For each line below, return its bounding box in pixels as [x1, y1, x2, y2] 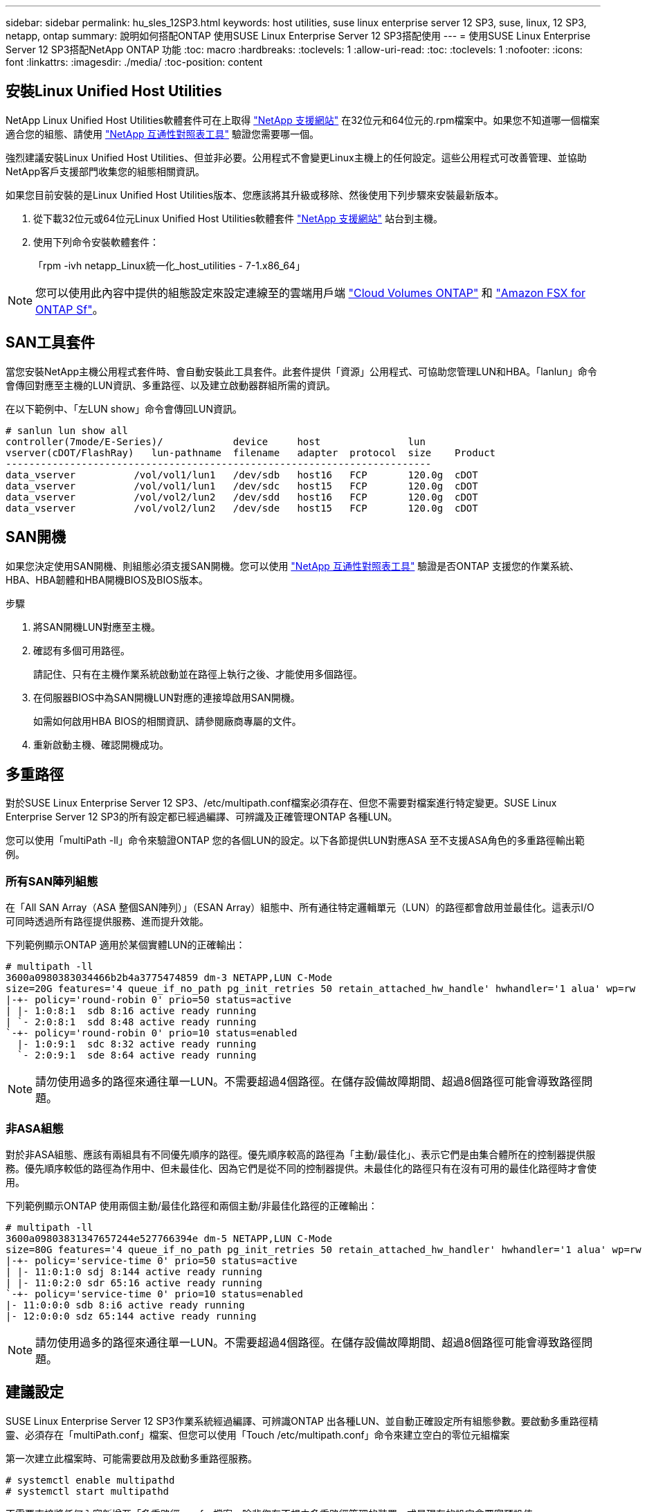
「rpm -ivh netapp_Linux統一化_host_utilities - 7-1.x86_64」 [33, 259, 305, 271]
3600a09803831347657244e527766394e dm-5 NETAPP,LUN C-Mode [6, 1232, 333, 1244]
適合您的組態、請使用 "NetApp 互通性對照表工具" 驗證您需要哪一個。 [6, 127, 319, 140]
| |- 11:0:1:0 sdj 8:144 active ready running [6, 1266, 262, 1277]
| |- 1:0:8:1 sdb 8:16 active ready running [6, 1005, 257, 1017]
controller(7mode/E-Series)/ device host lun [6, 435, 426, 447]
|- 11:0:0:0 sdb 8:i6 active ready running [6, 1299, 245, 1311]
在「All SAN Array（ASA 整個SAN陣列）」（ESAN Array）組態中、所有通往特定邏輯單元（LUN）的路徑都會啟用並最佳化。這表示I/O [6, 901, 594, 914]
